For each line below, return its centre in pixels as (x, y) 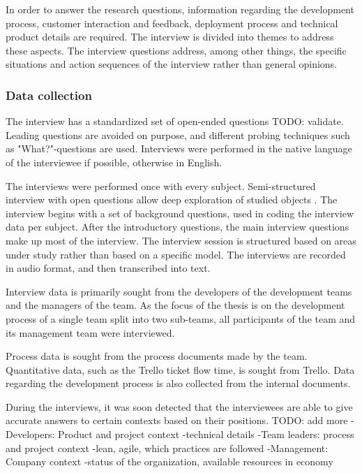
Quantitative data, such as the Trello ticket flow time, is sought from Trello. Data (180, 369)
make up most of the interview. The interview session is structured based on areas (181, 240)
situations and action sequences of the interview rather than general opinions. (172, 64)
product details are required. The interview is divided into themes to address (170, 37)
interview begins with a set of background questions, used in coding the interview (180, 213)
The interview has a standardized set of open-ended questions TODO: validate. (175, 121)
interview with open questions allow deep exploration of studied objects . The (172, 199)
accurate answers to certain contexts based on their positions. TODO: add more (177, 420)
